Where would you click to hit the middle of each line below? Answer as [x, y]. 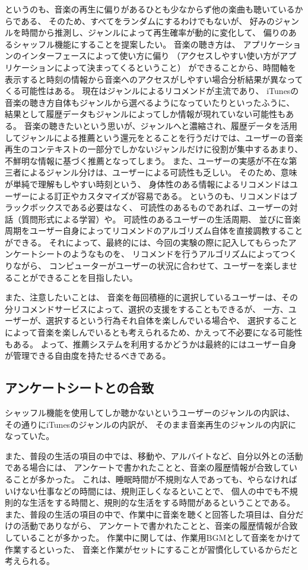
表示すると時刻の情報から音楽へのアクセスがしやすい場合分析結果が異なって [154, 79]
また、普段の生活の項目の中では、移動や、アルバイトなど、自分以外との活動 [154, 455]
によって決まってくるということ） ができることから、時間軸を [175, 67]
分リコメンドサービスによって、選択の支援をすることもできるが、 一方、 [147, 309]
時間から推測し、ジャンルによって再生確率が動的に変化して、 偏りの [155, 32]
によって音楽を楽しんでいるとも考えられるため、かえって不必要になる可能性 [154, 332]
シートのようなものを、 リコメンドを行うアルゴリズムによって [159, 254]
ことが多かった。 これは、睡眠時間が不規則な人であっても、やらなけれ [151, 479]
